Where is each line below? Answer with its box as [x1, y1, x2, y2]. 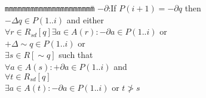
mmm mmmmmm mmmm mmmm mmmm [5, 5, 95, 13]
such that [59, 48, 93, 61]
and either [66, 13, 104, 26]
